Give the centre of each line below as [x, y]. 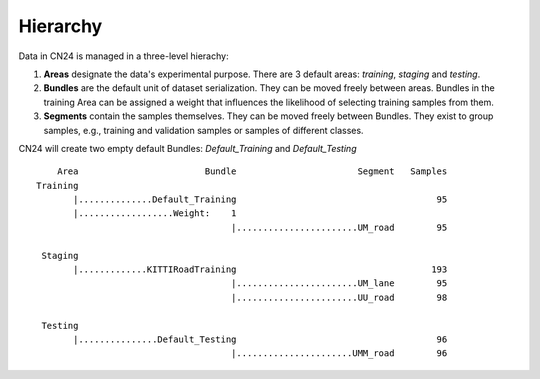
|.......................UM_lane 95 [339, 283]
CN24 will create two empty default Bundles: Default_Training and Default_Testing [187, 148]
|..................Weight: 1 [155, 213]
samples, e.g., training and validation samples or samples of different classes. [203, 130]
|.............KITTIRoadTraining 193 [260, 269]
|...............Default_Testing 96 [260, 339]
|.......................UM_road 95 [339, 227]
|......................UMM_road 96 [339, 353]
